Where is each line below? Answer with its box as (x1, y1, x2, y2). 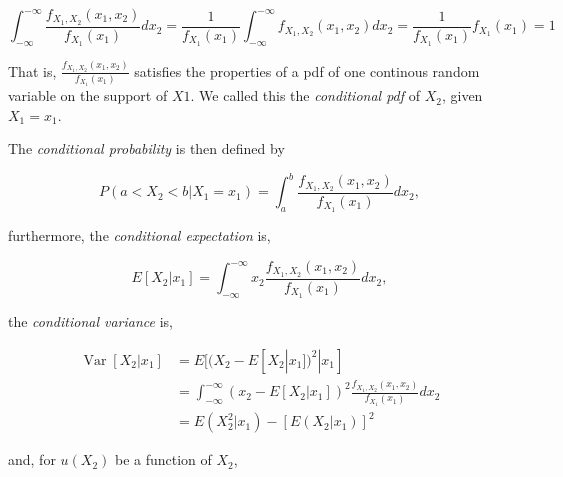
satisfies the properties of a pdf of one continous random (134, 60, 480, 81)
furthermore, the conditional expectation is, (8, 225, 271, 246)
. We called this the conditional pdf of (190, 85, 420, 106)
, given (441, 85, 483, 106)
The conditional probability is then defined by (8, 138, 285, 159)
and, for (8, 449, 56, 470)
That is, (8, 60, 57, 81)
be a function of (114, 449, 212, 470)
